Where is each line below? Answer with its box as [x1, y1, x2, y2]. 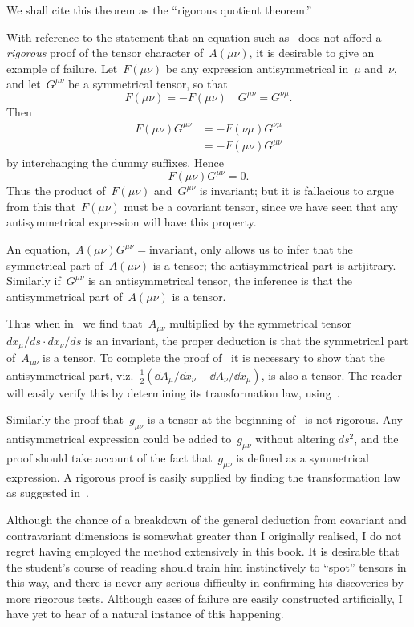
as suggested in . [6, 484, 89, 501]
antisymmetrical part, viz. [6, 366, 134, 383]
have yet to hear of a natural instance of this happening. [6, 605, 284, 622]
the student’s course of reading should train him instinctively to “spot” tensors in [6, 558, 407, 575]
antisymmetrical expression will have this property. [6, 214, 257, 230]
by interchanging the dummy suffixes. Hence [6, 154, 224, 171]
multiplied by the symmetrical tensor [169, 315, 351, 332]
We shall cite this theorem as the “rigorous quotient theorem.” [6, 2, 312, 18]
